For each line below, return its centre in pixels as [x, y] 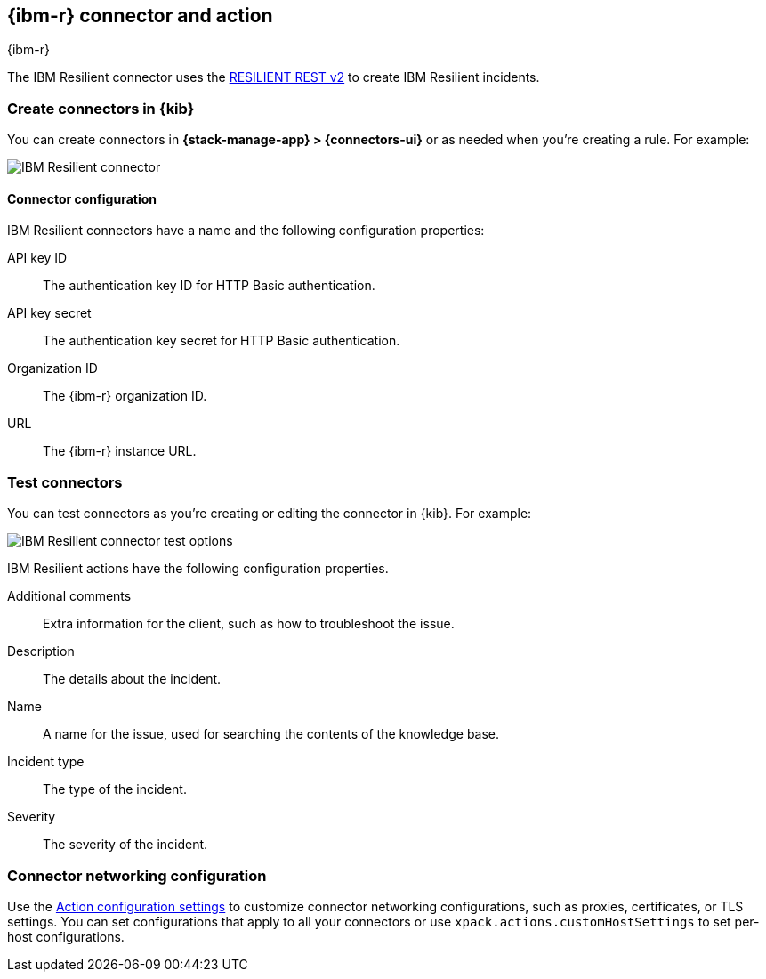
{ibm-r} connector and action [140, 16]
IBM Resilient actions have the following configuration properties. [198, 569]
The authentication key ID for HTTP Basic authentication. [209, 286]
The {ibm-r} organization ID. [125, 396]
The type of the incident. [115, 789]
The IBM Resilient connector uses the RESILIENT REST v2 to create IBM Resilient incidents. [274, 77]
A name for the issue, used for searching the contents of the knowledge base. [271, 734]
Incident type [46, 762]
